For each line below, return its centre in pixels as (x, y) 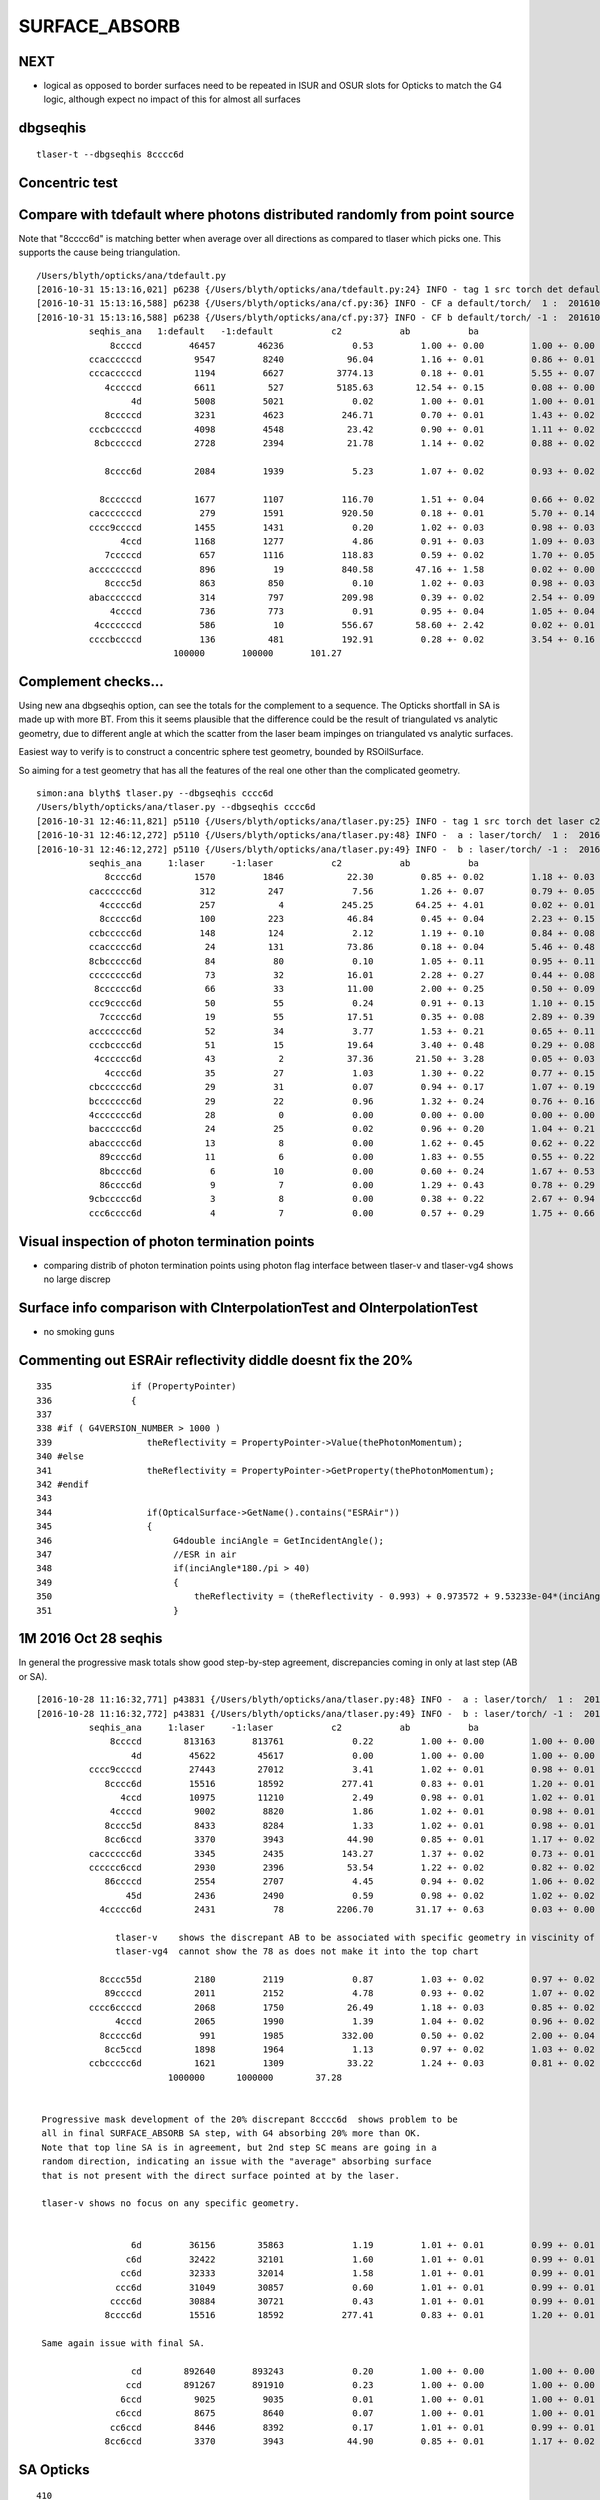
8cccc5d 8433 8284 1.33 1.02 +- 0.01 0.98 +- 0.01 (349, 1825)
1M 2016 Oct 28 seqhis (90, 1638)
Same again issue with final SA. (123, 2343)
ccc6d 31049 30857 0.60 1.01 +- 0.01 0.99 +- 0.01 (355, 2287)
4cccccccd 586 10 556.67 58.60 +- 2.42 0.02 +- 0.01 (344, 625)
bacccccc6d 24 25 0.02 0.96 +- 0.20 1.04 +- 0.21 (341, 1129)
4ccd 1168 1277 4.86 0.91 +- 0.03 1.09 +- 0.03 (357, 541)
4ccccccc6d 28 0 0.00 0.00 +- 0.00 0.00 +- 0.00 (341, 1114)
